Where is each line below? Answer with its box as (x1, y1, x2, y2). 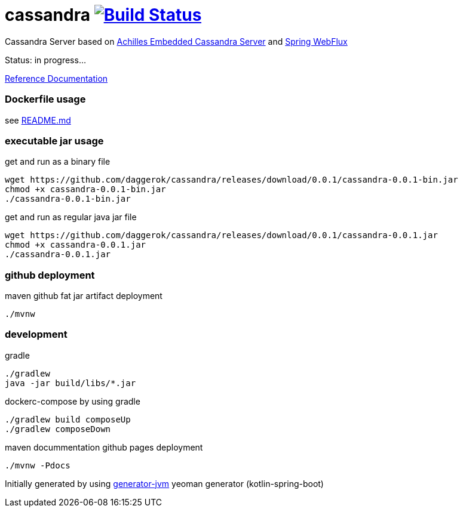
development (5, 328, 68, 341)
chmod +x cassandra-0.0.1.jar (5, 240, 146, 250)
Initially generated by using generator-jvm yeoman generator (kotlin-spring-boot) (5, 478, 324, 489)
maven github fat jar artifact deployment (5, 291, 162, 301)
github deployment (5, 269, 95, 281)
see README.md (5, 115, 71, 125)
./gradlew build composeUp (5, 414, 131, 424)
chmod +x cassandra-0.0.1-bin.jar (5, 184, 166, 195)
